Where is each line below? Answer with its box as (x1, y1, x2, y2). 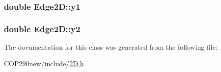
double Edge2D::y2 (4, 22, 81, 35)
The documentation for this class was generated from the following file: (4, 42, 218, 52)
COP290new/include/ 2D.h (4, 58, 84, 68)
